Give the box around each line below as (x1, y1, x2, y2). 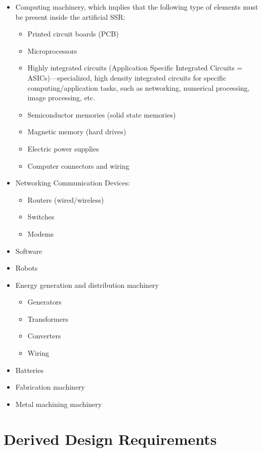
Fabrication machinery (15, 382, 85, 392)
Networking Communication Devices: (15, 177, 130, 188)
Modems (27, 228, 54, 239)
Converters (27, 330, 61, 341)
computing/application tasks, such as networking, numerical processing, (27, 82, 250, 93)
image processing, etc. (27, 92, 96, 103)
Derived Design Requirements (4, 428, 217, 449)
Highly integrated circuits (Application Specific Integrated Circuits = (27, 62, 243, 73)
